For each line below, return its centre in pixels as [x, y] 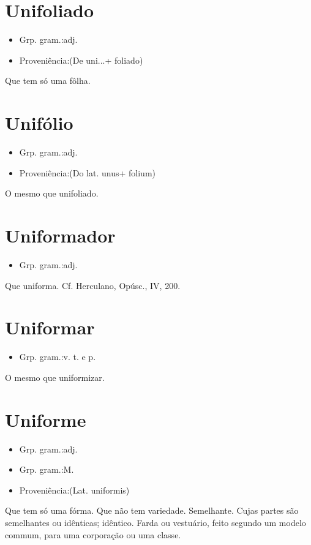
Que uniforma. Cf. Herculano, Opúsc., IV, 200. [93, 285]
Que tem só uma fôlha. [48, 81]
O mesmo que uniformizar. [55, 377]
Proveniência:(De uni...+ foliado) [81, 60]
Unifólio [39, 123]
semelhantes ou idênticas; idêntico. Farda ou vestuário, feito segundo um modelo [155, 522]
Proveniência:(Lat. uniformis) [74, 490]
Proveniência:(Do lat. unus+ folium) [88, 172]
